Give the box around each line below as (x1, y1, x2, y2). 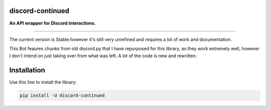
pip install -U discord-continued (20, 92, 105, 98)
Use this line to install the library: (9, 79, 77, 85)
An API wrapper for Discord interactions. (9, 20, 96, 26)
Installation (9, 66, 45, 74)
